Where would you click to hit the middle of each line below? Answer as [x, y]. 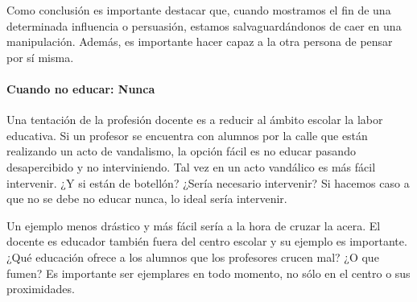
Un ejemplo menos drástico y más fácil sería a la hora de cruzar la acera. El [194, 225]
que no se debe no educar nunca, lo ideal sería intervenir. [147, 199]
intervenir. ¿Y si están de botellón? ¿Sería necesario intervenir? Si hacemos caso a [208, 182]
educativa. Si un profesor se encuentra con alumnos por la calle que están [187, 135]
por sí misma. [40, 57]
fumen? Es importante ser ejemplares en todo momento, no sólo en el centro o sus [208, 273]
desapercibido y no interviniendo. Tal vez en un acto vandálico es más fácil [191, 166]
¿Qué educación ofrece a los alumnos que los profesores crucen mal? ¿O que [193, 256]
